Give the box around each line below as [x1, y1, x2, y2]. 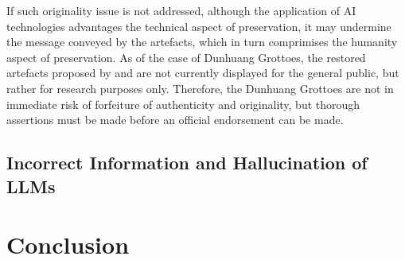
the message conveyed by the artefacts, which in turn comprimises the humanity [6, 33, 398, 50]
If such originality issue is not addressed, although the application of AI [6, 2, 356, 18]
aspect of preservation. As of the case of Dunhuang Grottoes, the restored [6, 49, 366, 65]
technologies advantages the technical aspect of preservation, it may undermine [6, 17, 391, 34]
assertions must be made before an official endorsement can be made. [6, 111, 344, 128]
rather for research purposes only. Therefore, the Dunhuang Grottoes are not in [6, 80, 394, 96]
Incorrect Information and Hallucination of [6, 150, 368, 175]
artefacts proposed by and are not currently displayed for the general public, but [6, 64, 399, 81]
